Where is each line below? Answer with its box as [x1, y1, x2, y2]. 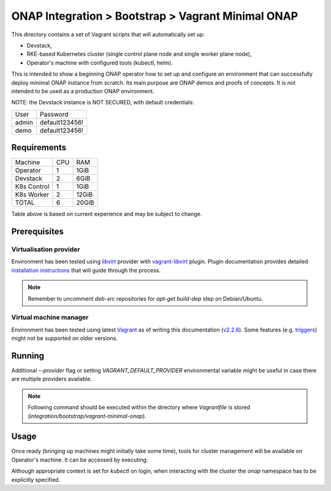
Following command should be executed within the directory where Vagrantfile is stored [28, 404, 251, 411]
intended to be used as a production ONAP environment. [11, 87, 154, 95]
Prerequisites [11, 226, 64, 236]
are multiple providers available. [11, 375, 92, 383]
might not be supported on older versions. [11, 334, 118, 342]
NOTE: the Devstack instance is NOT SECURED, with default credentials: [11, 99, 194, 106]
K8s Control [15, 182, 50, 191]
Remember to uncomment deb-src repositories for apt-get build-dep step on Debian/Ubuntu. [28, 295, 264, 302]
